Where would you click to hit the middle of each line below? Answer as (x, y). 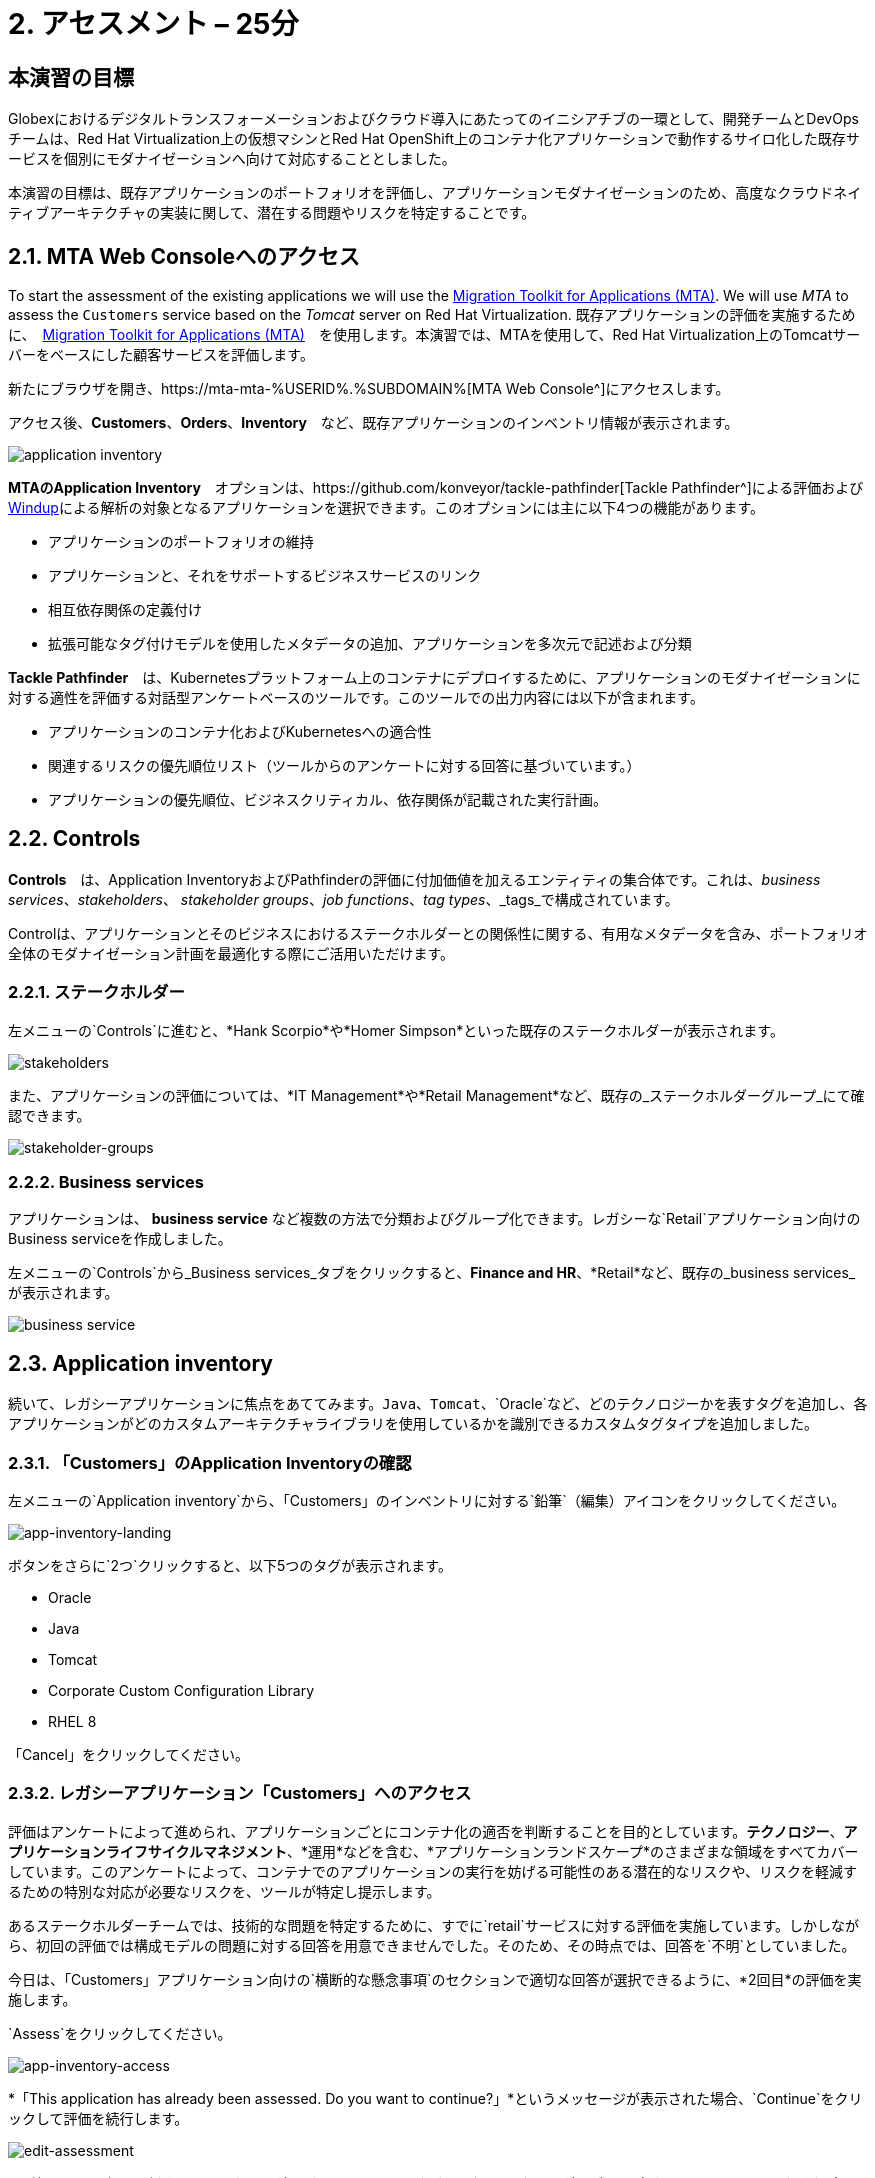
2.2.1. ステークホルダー (96, 992)
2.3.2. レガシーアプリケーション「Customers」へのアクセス (240, 1793)
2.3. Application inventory (140, 1363)
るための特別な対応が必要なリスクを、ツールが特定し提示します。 (224, 1891)
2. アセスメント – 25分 (153, 24)
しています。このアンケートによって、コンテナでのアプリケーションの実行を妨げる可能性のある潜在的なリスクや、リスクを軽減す (433, 1871)
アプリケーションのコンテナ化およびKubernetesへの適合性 (240, 732)
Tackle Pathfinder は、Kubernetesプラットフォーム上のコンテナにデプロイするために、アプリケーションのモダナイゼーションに (434, 678)
